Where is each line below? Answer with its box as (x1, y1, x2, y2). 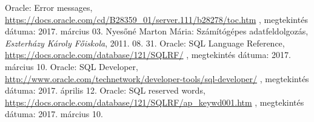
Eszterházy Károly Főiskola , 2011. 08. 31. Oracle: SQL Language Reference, (5, 36, 285, 49)
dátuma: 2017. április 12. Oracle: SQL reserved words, (5, 84, 205, 97)
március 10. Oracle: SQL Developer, (5, 60, 138, 72)
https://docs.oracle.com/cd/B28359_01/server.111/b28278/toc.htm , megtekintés (5, 13, 308, 25)
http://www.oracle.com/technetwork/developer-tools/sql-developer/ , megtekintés (5, 72, 309, 85)
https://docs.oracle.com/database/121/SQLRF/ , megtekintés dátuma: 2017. (5, 48, 291, 61)
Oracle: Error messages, (5, 1, 93, 13)
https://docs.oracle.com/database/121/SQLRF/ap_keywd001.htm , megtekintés (5, 95, 304, 108)
